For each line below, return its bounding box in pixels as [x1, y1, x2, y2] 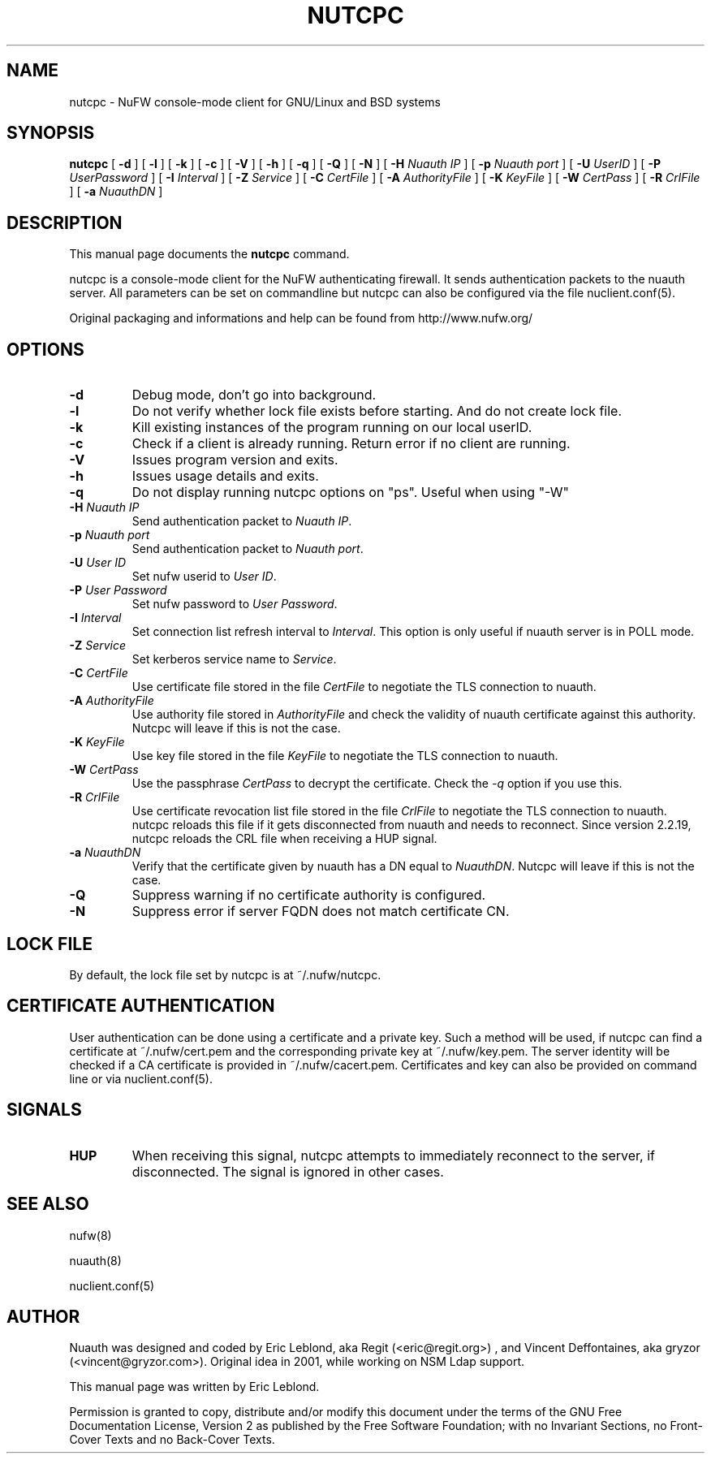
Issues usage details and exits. [131, 468, 319, 485]
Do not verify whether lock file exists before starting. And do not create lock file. [131, 403, 623, 420]
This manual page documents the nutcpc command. [69, 247, 350, 261]
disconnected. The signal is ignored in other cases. [131, 1163, 444, 1180]
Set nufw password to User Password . [131, 597, 338, 611]
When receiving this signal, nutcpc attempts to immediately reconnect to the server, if [131, 1147, 655, 1164]
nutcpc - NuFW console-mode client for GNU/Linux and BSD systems [69, 94, 441, 109]
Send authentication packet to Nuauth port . [131, 542, 364, 556]
